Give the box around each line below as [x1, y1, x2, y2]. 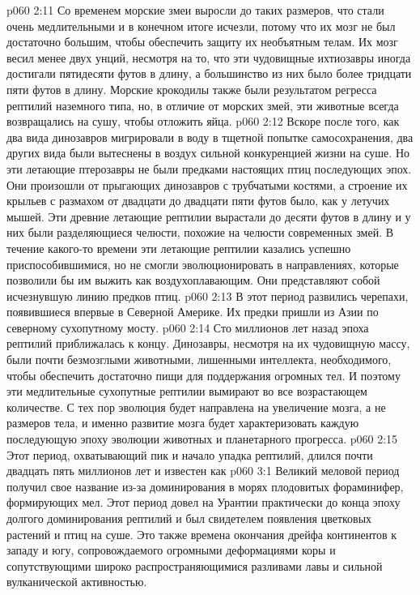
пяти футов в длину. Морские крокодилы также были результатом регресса [6, 80, 377, 97]
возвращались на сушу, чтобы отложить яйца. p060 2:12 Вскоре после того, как [6, 113, 400, 130]
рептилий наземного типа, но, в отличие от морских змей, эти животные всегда [6, 96, 399, 113]
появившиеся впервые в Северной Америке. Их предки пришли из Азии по [6, 303, 379, 320]
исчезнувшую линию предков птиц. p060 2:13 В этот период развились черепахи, [6, 287, 409, 304]
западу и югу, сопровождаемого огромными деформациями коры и [6, 541, 336, 559]
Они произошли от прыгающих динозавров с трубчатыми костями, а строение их [6, 176, 408, 193]
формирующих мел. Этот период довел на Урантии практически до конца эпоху [6, 494, 401, 511]
